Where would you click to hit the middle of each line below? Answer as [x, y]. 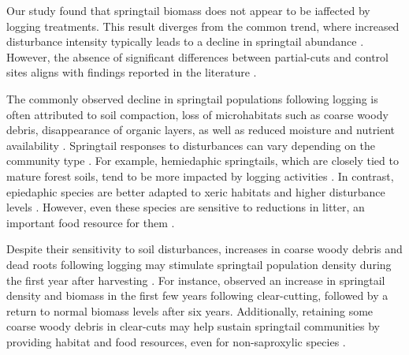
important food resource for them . [91, 222]
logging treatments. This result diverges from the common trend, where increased [203, 26]
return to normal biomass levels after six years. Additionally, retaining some [190, 310]
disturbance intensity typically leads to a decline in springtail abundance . [185, 41]
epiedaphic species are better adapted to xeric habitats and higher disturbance [196, 191]
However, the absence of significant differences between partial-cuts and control [197, 56]
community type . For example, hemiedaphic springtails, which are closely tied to [203, 161]
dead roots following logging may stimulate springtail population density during [199, 264]
